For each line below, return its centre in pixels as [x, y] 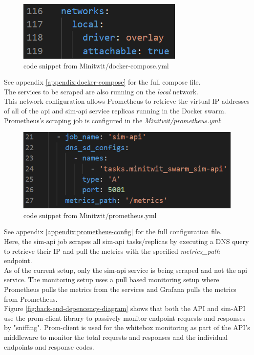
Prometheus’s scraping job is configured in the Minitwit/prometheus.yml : [113, 120]
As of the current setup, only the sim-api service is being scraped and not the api [126, 270]
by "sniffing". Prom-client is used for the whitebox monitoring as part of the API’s [127, 327]
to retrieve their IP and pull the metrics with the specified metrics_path [112, 251]
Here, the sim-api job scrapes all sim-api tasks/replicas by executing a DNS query [127, 241]
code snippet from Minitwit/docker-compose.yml [96, 65]
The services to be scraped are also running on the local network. [101, 91]
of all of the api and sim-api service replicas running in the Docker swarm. [115, 110]
